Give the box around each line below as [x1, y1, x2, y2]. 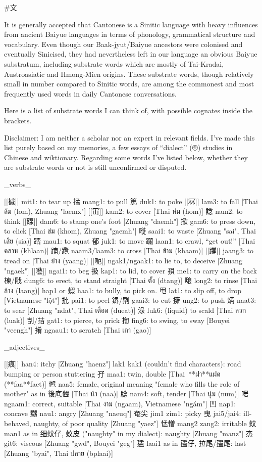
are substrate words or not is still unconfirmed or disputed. [4, 162, 187, 172]
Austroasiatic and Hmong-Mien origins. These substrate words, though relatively [4, 68, 254, 79]
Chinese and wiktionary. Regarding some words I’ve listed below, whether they [4, 152, 248, 162]
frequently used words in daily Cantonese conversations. [4, 88, 177, 99]
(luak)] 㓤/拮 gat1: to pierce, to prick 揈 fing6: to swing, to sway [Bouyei [4, 314, 230, 325]
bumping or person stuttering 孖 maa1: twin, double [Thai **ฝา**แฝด [4, 368, 221, 379]
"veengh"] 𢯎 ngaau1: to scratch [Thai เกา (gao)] [4, 325, 151, 335]
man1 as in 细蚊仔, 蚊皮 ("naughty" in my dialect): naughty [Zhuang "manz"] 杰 [4, 428, 253, 438]
